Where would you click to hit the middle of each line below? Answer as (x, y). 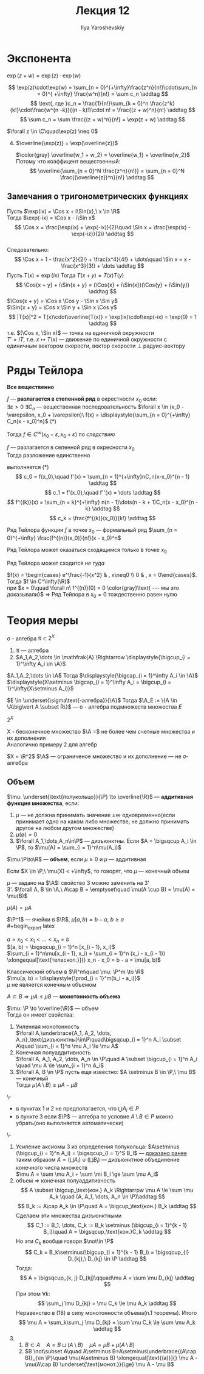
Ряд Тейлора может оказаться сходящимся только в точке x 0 (87, 551)
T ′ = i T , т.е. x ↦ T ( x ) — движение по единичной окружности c (87, 339)
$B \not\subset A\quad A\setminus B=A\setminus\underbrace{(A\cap (110, 1351)
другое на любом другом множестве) (65, 828)
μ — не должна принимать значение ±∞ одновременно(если (95, 815)
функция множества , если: (43, 803)
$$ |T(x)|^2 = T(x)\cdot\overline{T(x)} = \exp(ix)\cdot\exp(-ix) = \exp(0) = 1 (103, 317)
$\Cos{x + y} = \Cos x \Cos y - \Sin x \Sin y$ (62, 301)
